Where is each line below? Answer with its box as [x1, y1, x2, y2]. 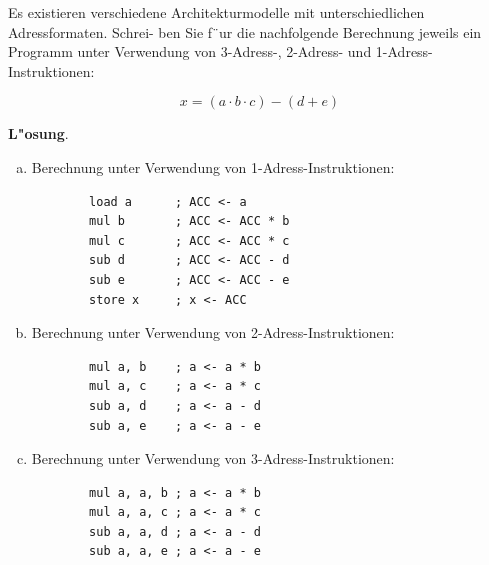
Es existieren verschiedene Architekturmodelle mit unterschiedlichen [8, 2, 425, 22]
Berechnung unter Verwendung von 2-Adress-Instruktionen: [31, 322, 395, 343]
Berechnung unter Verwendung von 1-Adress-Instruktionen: [31, 156, 395, 177]
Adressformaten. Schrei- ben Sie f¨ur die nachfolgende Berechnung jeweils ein [8, 21, 482, 42]
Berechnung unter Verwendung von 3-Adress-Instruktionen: [31, 448, 395, 469]
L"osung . [8, 123, 69, 144]
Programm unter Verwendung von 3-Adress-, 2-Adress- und [8, 41, 372, 62]
